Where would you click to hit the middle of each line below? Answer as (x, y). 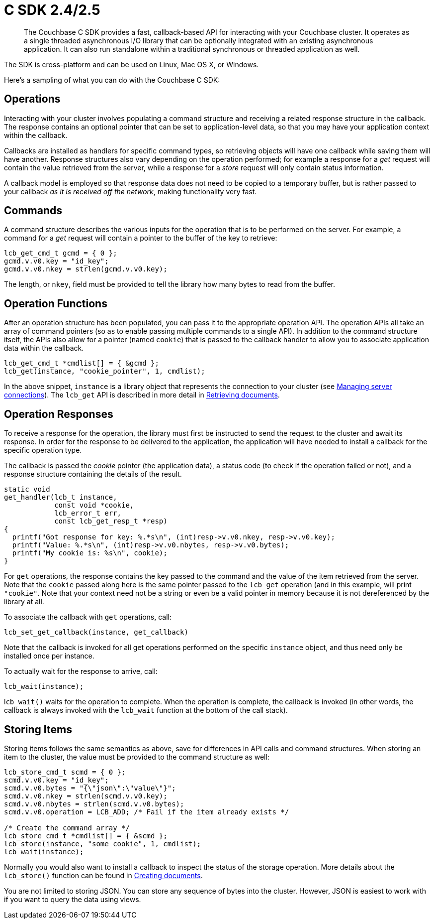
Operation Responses (59, 414)
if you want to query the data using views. (73, 899)
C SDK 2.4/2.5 (52, 10)
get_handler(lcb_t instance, (61, 497)
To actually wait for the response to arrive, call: (81, 671)
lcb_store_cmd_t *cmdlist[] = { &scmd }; (86, 836)
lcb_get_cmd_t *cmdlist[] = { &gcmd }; (82, 363)
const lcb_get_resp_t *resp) (111, 521)
